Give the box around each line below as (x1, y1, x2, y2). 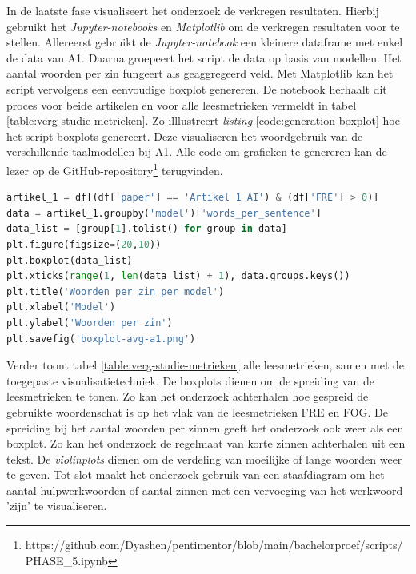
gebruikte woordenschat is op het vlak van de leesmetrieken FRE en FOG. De (6, 403, 388, 420)
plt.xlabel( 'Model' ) (6, 301, 116, 313)
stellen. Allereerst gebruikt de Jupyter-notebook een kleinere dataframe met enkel (6, 34, 403, 50)
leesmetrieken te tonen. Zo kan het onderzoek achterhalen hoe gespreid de (6, 388, 369, 405)
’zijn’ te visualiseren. (6, 497, 107, 514)
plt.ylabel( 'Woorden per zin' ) (6, 317, 173, 329)
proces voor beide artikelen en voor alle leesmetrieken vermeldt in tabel (6, 96, 357, 113)
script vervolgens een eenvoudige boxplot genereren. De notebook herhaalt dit (6, 80, 387, 97)
